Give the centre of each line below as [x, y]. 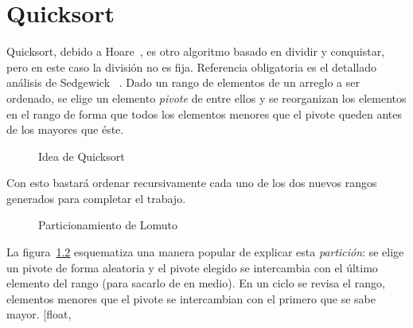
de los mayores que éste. [65, 129]
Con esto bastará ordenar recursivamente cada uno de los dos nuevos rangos [192, 183]
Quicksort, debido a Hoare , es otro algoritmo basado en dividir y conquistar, [196, 51]
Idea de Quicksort [82, 156]
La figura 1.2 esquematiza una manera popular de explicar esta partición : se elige [205, 252]
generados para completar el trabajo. [96, 198]
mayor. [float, [39, 314]
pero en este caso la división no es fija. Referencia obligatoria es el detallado [191, 66]
